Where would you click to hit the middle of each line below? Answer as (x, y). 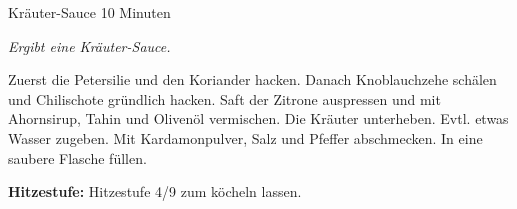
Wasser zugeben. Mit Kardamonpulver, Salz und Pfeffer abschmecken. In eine (245, 137)
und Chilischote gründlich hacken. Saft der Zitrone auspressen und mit (224, 98)
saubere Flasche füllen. (77, 157)
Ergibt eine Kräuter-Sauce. (89, 45)
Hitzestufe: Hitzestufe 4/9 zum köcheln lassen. (155, 191)
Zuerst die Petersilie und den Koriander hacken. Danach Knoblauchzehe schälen (252, 79)
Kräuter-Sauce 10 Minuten (89, 12)
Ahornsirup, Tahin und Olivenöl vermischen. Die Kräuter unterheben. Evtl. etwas (258, 118)
